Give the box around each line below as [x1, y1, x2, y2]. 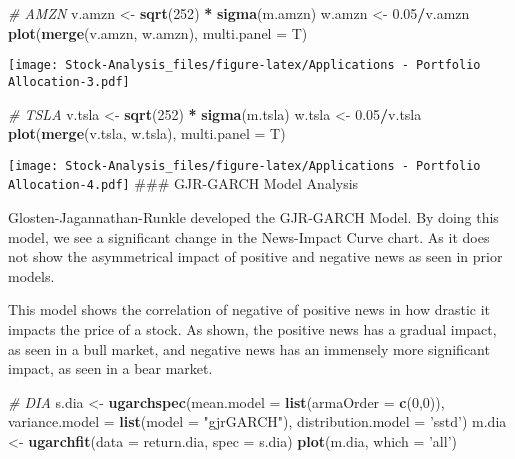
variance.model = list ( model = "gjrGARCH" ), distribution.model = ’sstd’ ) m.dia [8, 411, 507, 432]
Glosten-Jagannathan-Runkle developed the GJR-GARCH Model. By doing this [8, 207, 499, 227]
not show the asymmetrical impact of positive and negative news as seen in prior [8, 246, 503, 267]
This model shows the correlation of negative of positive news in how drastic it [8, 299, 490, 320]
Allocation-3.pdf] [8, 74, 130, 89]
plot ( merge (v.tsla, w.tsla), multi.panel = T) [8, 123, 286, 144]
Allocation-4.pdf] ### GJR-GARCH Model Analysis [8, 173, 359, 194]
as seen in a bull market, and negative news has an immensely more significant [8, 338, 490, 359]
